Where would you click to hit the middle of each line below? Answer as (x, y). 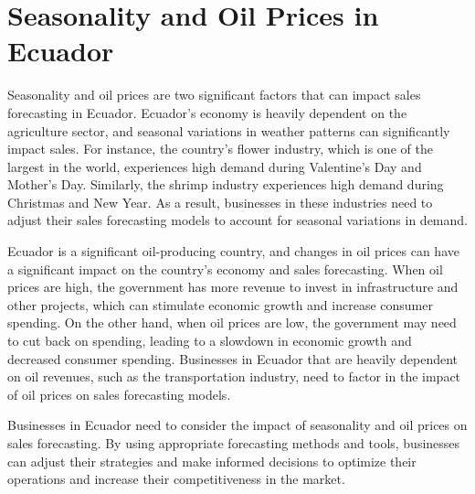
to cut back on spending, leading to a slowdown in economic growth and (210, 341)
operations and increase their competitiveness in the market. (176, 479)
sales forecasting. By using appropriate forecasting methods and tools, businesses (234, 443)
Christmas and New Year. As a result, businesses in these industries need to (220, 202)
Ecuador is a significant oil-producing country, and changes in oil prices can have (233, 251)
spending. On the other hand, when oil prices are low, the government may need (232, 322)
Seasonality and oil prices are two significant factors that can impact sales (214, 95)
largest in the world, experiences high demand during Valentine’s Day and (215, 166)
